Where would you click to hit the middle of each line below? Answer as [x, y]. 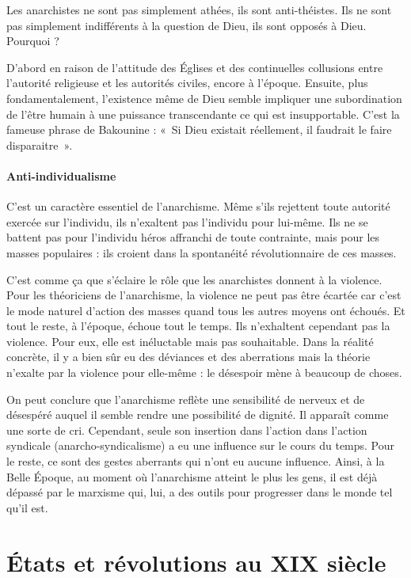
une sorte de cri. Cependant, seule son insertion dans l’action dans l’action [187, 430]
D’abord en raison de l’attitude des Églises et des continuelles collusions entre [195, 67]
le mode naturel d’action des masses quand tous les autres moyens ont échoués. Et [206, 310]
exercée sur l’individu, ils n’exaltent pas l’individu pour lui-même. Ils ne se [187, 221]
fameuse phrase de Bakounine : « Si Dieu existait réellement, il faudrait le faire [199, 129]
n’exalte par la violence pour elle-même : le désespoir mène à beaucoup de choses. [204, 373]
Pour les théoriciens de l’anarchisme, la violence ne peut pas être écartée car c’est [204, 295]
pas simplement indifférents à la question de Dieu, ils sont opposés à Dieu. [186, 25]
